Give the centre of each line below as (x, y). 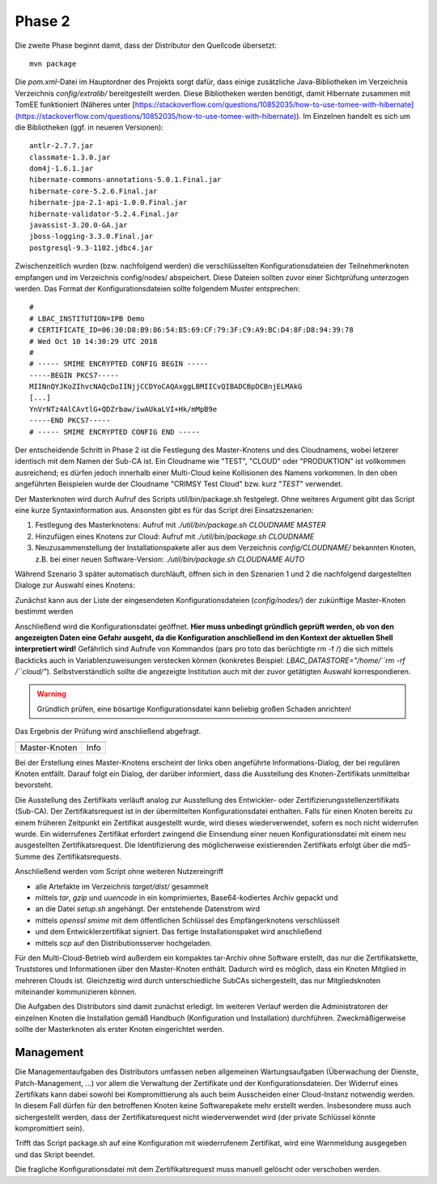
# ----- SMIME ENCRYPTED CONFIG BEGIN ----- (119, 364)
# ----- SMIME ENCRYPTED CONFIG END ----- (115, 432)
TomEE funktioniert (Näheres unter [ (75, 104)
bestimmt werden (44, 612)
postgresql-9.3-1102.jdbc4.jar (91, 248)
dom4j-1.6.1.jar (62, 169)
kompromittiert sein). (50, 1128)
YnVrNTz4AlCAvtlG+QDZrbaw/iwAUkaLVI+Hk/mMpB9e (123, 409)
